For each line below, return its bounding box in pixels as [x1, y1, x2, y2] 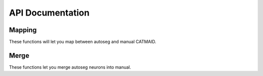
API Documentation [9, 7, 90, 18]
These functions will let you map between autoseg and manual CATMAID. [9, 39, 156, 45]
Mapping [9, 26, 37, 34]
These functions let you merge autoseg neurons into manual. [9, 64, 131, 70]
